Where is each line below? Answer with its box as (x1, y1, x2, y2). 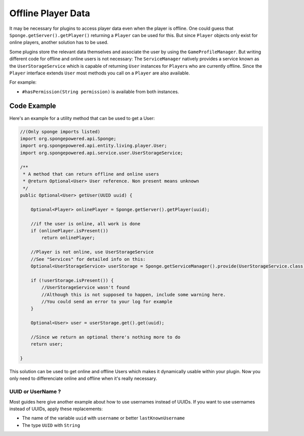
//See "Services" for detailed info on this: (30, 256, 146, 262)
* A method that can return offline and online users (23, 171, 159, 177)
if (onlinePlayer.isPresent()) (30, 228, 108, 234)
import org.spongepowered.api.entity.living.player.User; (20, 143, 167, 149)
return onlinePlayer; (41, 235, 95, 241)
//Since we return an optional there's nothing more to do (30, 334, 181, 340)
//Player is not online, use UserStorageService (30, 249, 154, 255)
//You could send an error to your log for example (41, 299, 173, 304)
